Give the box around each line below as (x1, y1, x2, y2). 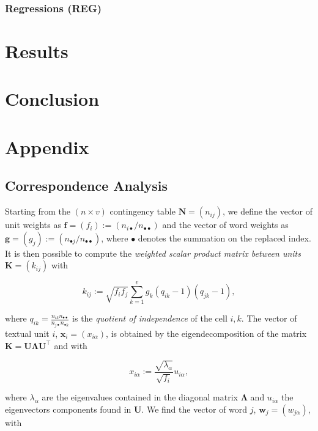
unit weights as (5, 218, 61, 231)
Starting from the (5, 205, 71, 218)
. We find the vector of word (141, 402, 248, 415)
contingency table (109, 205, 176, 218)
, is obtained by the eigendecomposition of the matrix (106, 326, 307, 339)
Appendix (5, 134, 89, 159)
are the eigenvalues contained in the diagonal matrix (42, 391, 238, 403)
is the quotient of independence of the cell (72, 312, 227, 325)
